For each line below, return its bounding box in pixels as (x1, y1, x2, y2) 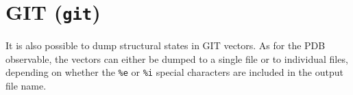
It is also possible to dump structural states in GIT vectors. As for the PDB (5, 38, 326, 53)
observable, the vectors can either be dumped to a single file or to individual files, (5, 51, 348, 66)
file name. (5, 79, 47, 93)
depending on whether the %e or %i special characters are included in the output (5, 65, 343, 79)
